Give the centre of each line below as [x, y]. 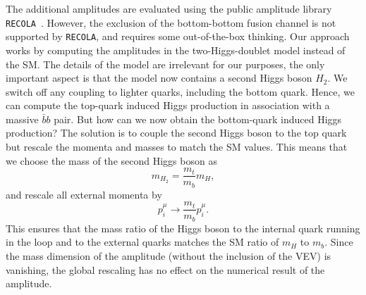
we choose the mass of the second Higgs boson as [111, 160]
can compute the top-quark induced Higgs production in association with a [168, 105]
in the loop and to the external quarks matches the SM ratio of [142, 242]
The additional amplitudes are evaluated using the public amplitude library [169, 8]
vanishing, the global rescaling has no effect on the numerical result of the [165, 269]
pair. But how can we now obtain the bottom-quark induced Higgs [198, 119]
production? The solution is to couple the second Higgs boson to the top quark [176, 133]
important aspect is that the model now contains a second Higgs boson [159, 78]
